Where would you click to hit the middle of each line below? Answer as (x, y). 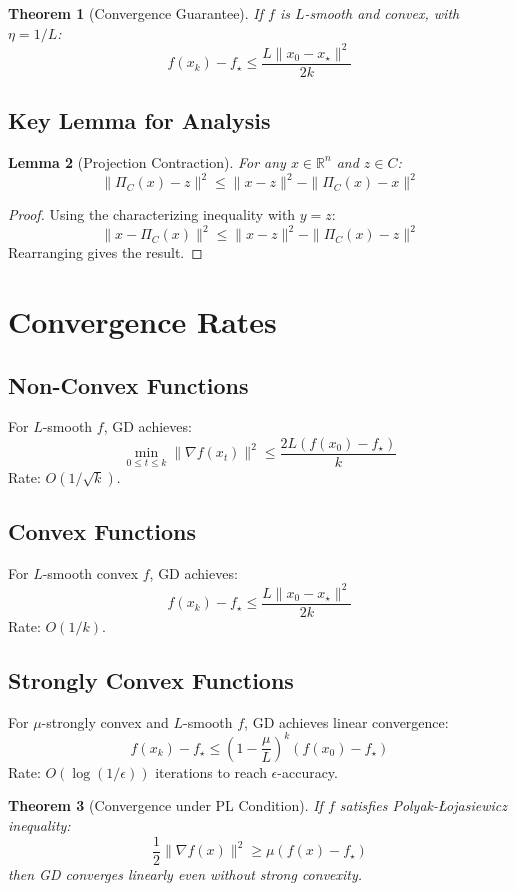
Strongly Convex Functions (151, 679)
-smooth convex (90, 572)
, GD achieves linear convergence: (346, 721)
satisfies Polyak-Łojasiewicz (423, 805)
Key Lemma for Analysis (139, 120)
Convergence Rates (142, 320)
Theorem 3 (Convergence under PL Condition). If (165, 805)
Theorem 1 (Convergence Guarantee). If (136, 13)
